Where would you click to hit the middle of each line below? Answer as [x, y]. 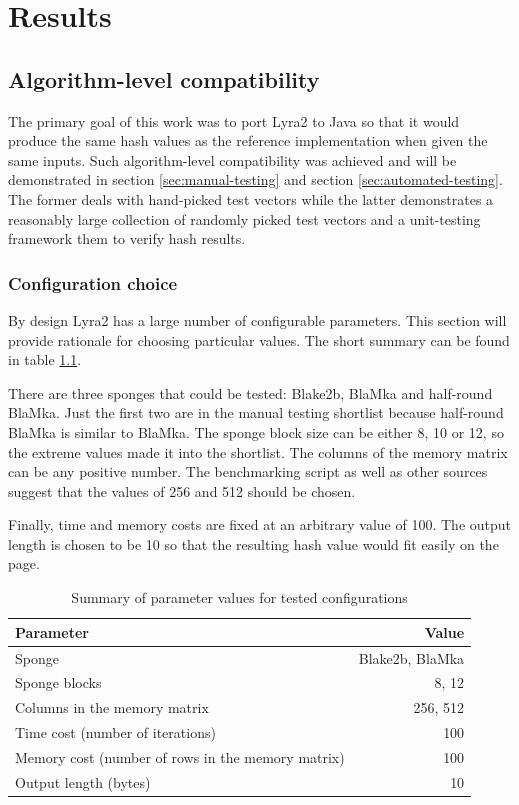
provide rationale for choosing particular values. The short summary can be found [259, 339]
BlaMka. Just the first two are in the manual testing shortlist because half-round [256, 412]
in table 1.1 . [45, 359]
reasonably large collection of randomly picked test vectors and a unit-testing [244, 218]
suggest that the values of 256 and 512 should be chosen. [182, 490]
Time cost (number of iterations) [115, 732]
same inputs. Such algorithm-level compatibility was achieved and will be [232, 159]
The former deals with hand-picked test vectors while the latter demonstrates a [251, 198]
